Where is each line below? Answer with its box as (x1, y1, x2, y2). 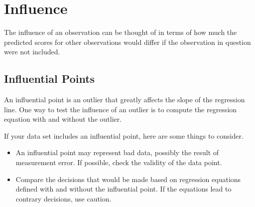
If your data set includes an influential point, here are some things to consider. (4, 130, 244, 141)
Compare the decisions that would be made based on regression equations (15, 174, 241, 184)
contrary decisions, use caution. (15, 193, 112, 204)
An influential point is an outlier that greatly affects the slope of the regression (4, 94, 245, 105)
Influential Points (4, 71, 95, 86)
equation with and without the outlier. (4, 114, 122, 124)
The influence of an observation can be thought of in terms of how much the (4, 27, 237, 37)
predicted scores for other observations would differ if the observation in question (4, 36, 251, 47)
